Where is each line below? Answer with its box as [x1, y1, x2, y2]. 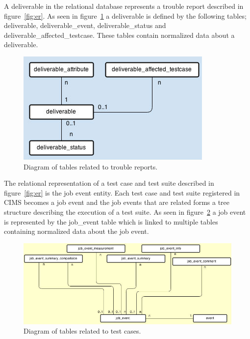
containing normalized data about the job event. [4, 226, 149, 236]
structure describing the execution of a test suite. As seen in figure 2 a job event [4, 206, 246, 217]
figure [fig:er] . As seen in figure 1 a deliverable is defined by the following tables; [4, 10, 247, 21]
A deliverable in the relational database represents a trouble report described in [4, 1, 244, 11]
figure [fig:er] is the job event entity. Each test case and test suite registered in [4, 187, 240, 198]
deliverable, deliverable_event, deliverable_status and [4, 20, 166, 30]
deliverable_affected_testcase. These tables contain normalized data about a [4, 29, 235, 40]
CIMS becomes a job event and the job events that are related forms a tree [4, 197, 229, 207]
